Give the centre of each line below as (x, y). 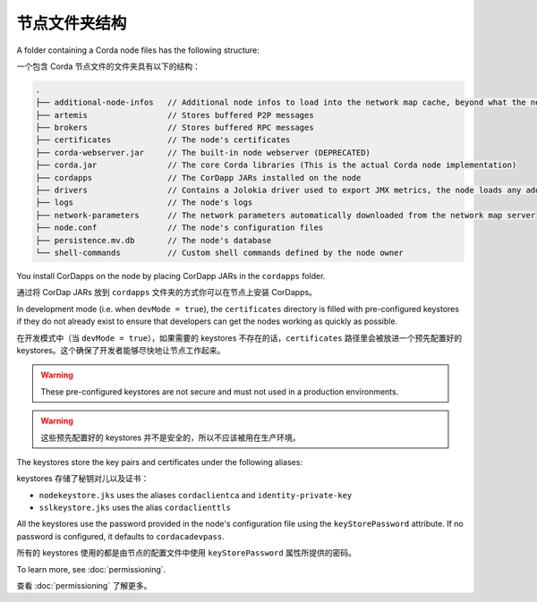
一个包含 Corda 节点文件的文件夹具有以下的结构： (108, 66)
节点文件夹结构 (72, 23)
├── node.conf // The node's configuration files (179, 228)
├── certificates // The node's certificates (163, 140)
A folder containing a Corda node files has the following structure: (138, 50)
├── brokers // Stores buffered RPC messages (175, 128)
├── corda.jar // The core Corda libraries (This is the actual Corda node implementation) (276, 165)
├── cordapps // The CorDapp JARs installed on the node (198, 178)
